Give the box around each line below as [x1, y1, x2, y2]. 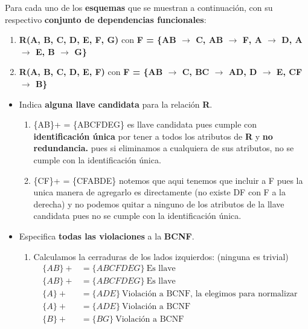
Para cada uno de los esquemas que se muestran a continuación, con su [5, 1, 273, 13]
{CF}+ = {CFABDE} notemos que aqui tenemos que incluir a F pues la [33, 174, 303, 186]
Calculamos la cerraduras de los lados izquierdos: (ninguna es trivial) [33, 250, 289, 262]
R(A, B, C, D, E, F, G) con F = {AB [19, 33, 176, 46]
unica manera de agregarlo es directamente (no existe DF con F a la [33, 186, 286, 198]
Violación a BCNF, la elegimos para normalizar [121, 290, 298, 299]
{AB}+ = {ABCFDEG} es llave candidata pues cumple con [33, 118, 257, 131]
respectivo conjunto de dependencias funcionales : [5, 13, 207, 25]
